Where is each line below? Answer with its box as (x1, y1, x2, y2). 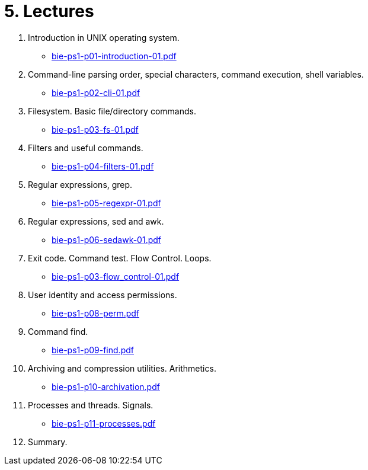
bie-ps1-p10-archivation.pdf (52, 381, 160, 392)
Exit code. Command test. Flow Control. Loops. (28, 252, 212, 263)
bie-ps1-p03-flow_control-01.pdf (52, 271, 180, 282)
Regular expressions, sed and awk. (28, 216, 164, 226)
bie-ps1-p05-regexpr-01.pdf (52, 197, 161, 208)
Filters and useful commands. (28, 142, 143, 153)
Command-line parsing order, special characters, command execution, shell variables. (28, 69, 364, 79)
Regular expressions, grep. (28, 179, 133, 190)
